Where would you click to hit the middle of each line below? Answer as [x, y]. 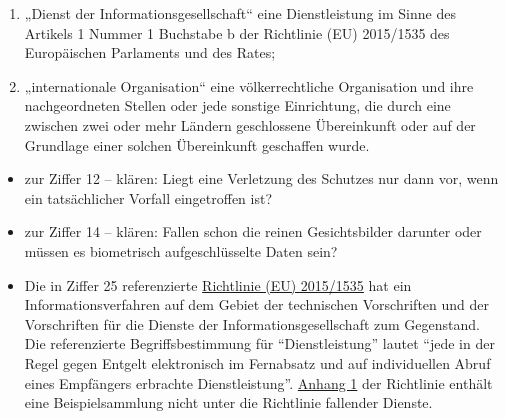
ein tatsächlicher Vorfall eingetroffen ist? [148, 197]
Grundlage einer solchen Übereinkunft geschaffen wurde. [197, 144]
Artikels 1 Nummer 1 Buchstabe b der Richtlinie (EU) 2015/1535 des [237, 32]
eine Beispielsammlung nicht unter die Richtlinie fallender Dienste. [228, 402]
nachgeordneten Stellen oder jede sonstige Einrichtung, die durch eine [237, 105]
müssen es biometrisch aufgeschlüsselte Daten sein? [181, 250]
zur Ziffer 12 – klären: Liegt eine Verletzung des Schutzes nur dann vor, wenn [261, 178]
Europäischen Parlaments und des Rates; [150, 52]
